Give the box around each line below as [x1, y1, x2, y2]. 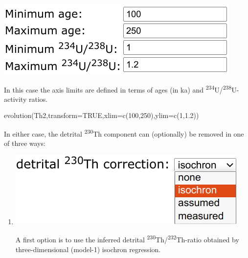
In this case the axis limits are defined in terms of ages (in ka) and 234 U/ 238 [4, 83, 232, 94]
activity [4, 94, 27, 104]
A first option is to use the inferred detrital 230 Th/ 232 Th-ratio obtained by [15, 233, 239, 245]
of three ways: [4, 138, 45, 148]
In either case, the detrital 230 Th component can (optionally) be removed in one [4, 127, 244, 139]
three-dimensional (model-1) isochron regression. [15, 244, 161, 254]
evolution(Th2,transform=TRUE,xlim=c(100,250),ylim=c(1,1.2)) [4, 110, 199, 120]
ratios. [28, 94, 48, 104]
